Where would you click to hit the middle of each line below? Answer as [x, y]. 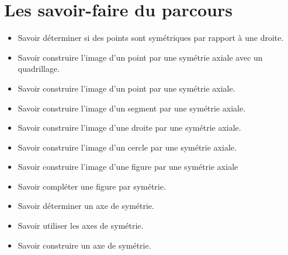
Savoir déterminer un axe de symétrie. [86, 206]
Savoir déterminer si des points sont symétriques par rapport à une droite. [151, 38]
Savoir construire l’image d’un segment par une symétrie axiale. [132, 108]
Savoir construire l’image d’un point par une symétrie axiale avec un [140, 57]
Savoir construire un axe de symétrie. [84, 245]
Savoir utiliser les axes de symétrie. [81, 226]
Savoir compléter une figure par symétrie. [92, 186]
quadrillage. [39, 69]
